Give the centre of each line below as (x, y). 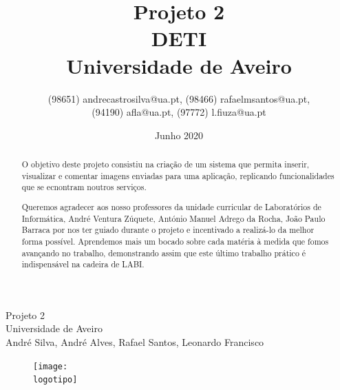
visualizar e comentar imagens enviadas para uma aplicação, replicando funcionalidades (178, 175)
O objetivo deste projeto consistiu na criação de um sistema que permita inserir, (166, 164)
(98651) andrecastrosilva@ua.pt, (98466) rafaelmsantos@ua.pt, (179, 98)
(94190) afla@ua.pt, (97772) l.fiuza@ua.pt (179, 112)
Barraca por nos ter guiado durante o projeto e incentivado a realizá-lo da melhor (168, 230)
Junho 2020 (179, 135)
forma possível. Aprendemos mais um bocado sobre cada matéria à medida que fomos (175, 241)
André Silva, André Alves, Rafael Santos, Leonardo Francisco (135, 342)
